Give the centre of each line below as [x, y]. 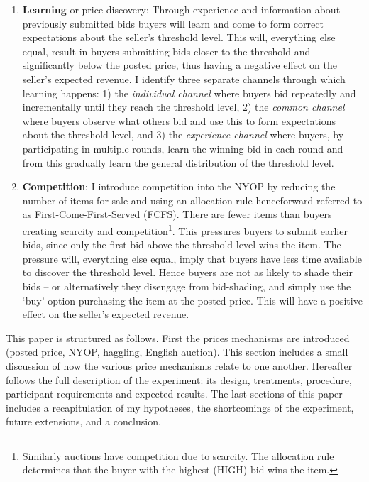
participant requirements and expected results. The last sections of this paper [174, 394]
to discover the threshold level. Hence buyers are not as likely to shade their [188, 272]
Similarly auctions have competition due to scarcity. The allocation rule [178, 455]
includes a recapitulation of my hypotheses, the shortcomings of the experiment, [180, 407]
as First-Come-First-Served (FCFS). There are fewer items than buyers [177, 214]
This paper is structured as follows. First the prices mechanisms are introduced [178, 338]
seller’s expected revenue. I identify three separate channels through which [184, 78]
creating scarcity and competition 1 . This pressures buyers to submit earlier [185, 229]
